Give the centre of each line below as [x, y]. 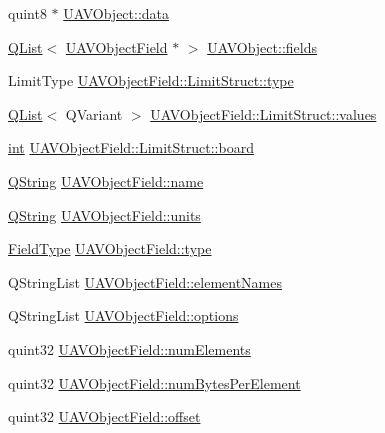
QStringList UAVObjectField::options [123, 315]
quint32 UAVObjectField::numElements [129, 348]
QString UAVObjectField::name [106, 180]
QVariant [94, 113]
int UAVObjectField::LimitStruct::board [131, 147]
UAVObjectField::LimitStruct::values [263, 113]
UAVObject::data [116, 13]
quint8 [27, 13]
